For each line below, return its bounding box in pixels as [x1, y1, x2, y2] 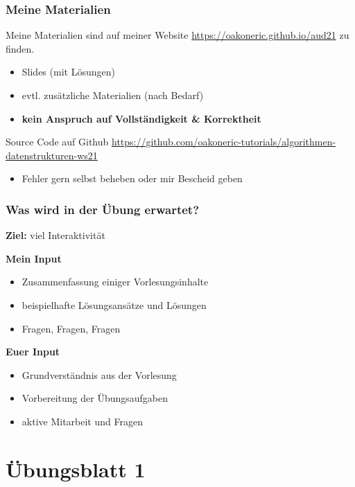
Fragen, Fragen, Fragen [21, 321, 121, 335]
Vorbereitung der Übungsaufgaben [21, 391, 168, 405]
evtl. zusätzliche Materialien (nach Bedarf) [21, 88, 204, 102]
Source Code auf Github [6, 134, 109, 149]
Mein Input [6, 251, 62, 265]
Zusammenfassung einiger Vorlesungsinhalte [21, 274, 209, 289]
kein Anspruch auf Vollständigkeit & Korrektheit [21, 111, 261, 125]
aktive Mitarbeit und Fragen [21, 414, 143, 428]
